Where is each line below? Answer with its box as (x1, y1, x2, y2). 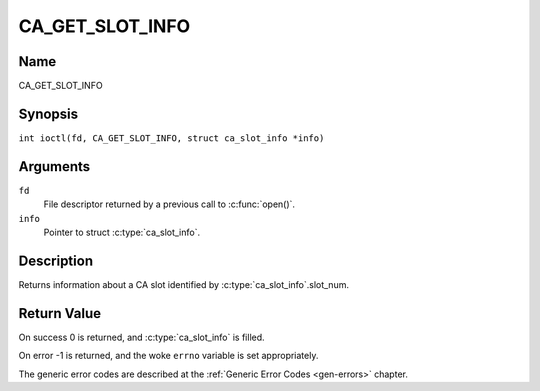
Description (18, 252, 94, 269)
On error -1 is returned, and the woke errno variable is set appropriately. (18, 350, 319, 362)
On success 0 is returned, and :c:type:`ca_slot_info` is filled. (18, 331, 265, 343)
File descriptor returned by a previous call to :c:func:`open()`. (43, 198, 295, 210)
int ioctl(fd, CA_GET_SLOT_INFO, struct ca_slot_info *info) (18, 132, 325, 144)
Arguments (18, 158, 91, 175)
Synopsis (18, 105, 79, 122)
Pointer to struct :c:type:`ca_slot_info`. (43, 226, 200, 239)
